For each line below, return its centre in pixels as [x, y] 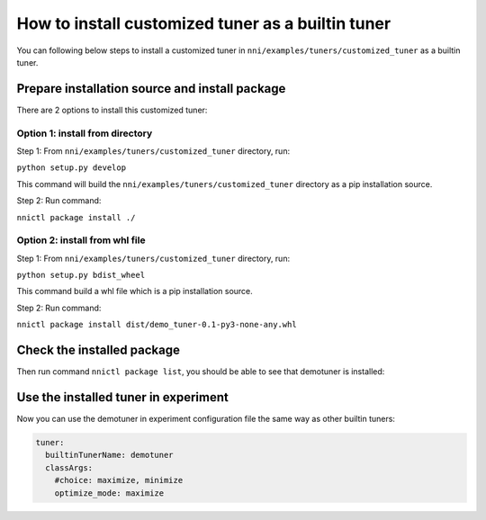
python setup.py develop [71, 168]
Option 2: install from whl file [81, 240]
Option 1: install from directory [85, 133]
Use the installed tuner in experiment [122, 397]
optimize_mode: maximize [109, 493]
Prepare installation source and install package [151, 89]
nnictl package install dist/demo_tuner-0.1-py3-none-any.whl [157, 325]
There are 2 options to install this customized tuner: [112, 110]
